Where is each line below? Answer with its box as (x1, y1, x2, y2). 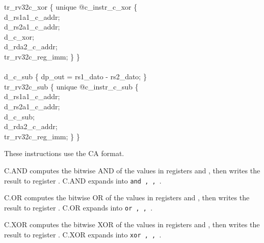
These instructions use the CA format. (4, 148, 124, 159)
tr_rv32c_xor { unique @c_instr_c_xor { (4, 2, 138, 12)
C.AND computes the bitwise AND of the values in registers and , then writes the (4, 165, 260, 175)
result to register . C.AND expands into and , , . (4, 175, 162, 186)
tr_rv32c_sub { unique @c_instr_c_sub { (4, 81, 139, 92)
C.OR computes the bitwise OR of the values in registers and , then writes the (4, 192, 250, 203)
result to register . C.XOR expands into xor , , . (4, 229, 162, 239)
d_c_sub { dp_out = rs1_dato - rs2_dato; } (4, 71, 147, 82)
